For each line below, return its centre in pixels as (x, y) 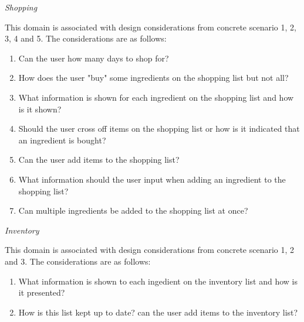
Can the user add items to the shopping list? (99, 160)
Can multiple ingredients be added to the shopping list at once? (133, 210)
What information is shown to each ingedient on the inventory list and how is (158, 281)
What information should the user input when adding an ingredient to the (152, 179)
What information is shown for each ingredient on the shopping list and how (156, 97)
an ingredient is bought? (62, 140)
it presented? (42, 292)
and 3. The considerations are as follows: (78, 261)
